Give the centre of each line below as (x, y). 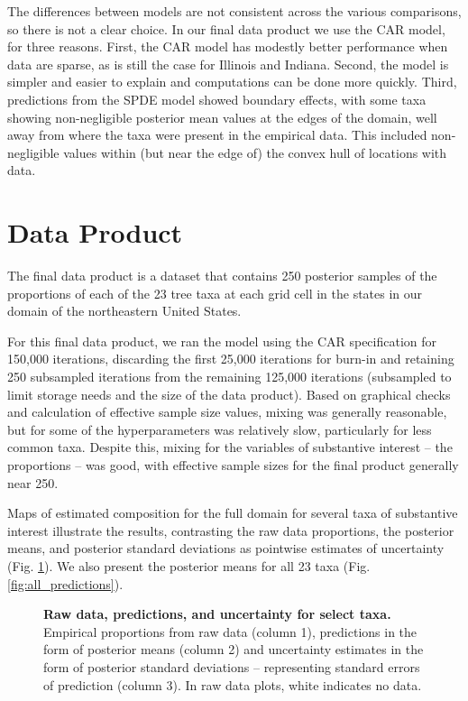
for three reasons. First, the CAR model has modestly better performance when (228, 46)
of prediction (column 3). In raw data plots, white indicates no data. (233, 684)
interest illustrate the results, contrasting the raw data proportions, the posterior (231, 530)
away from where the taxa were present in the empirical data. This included (217, 135)
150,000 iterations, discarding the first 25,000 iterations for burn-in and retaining (231, 359)
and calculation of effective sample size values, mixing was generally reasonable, (227, 412)
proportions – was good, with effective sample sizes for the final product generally (233, 465)
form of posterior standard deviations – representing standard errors (232, 666)
